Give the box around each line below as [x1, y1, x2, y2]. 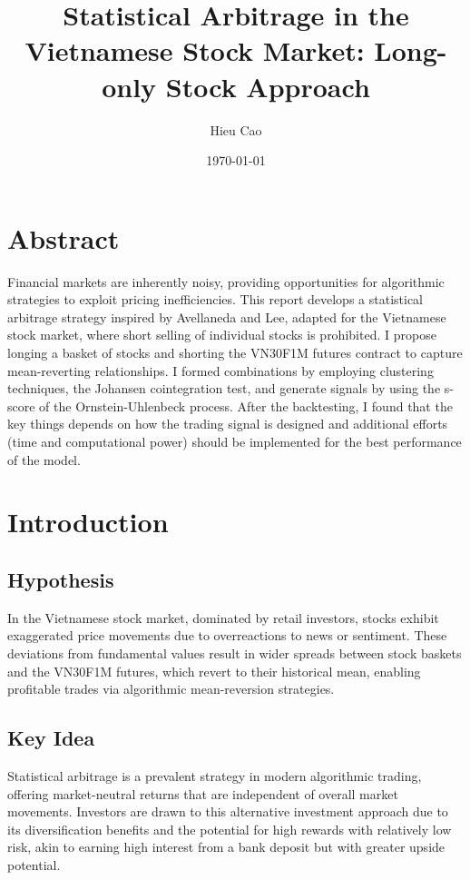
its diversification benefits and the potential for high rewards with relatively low [7, 819, 452, 838]
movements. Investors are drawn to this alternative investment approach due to [7, 802, 448, 821]
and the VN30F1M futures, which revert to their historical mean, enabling [7, 661, 421, 680]
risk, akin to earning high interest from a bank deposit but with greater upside [7, 837, 446, 856]
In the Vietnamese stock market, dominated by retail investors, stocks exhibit [7, 608, 439, 627]
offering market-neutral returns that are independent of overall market [7, 784, 398, 803]
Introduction [7, 503, 169, 540]
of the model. [7, 450, 81, 469]
